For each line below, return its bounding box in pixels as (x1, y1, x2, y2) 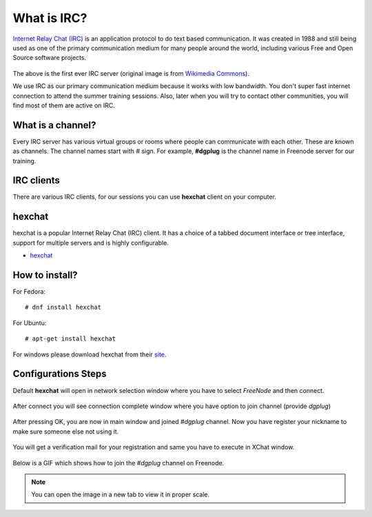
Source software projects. (12, 54, 86, 62)
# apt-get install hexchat (25, 335, 116, 343)
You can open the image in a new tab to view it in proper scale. (31, 490, 210, 499)
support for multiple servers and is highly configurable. (12, 239, 169, 247)
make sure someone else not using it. (12, 427, 119, 436)
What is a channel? (12, 119, 96, 131)
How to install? (12, 269, 79, 281)
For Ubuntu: (12, 318, 47, 327)
